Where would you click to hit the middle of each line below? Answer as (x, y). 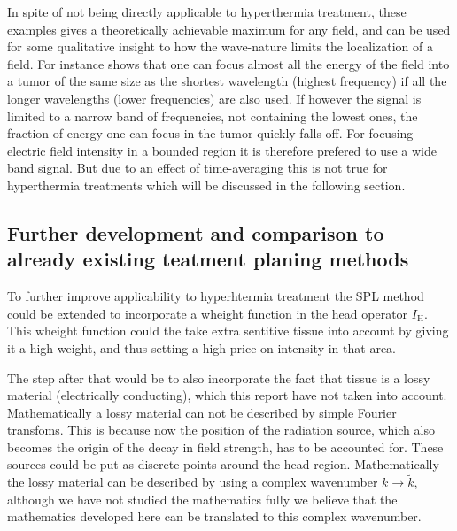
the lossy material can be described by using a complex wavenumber (193, 482)
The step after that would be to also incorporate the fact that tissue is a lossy (219, 377)
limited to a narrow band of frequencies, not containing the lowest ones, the (213, 115)
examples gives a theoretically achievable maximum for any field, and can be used (229, 29)
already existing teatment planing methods (208, 259)
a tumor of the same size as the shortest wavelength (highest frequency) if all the (227, 81)
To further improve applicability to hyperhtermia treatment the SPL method (216, 296)
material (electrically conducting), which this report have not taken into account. (227, 395)
